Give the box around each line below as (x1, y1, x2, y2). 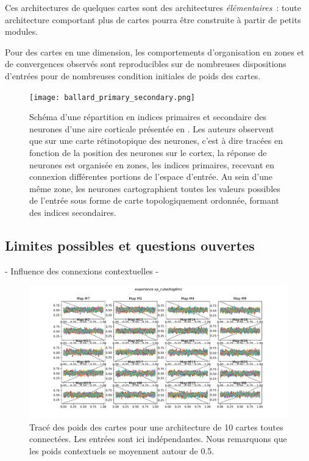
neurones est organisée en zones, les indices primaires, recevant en (29, 158, 274, 171)
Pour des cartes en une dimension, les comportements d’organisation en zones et (5, 45, 305, 58)
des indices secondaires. (29, 205, 116, 218)
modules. (5, 25, 38, 38)
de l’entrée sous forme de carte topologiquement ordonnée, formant (29, 194, 279, 207)
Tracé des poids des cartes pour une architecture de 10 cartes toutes (29, 420, 283, 433)
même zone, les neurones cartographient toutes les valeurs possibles (29, 182, 280, 195)
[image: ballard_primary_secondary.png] (29, 93, 196, 102)
